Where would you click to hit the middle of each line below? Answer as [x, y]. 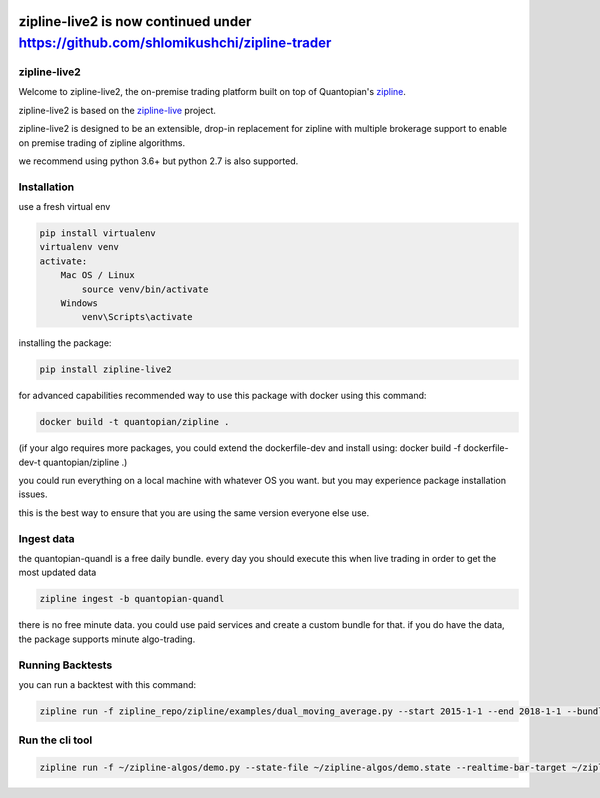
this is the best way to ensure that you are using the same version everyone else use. [194, 512]
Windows [79, 303]
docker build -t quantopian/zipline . [134, 422]
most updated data [57, 572]
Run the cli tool [55, 740]
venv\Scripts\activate [137, 317]
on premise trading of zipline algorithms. [101, 142]
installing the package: [65, 343]
